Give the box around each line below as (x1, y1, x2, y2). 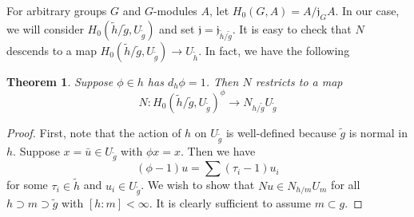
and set (159, 20, 195, 37)
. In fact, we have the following (198, 41, 350, 58)
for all (331, 176, 360, 193)
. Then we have (180, 142, 256, 159)
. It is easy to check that (232, 20, 352, 37)
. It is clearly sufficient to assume (149, 195, 311, 211)
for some (6, 176, 48, 193)
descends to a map (6, 41, 97, 58)
